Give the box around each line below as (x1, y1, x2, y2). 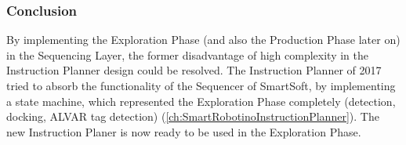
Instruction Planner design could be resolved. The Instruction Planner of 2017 (6, 62, 382, 78)
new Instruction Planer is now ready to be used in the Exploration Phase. (6, 123, 361, 140)
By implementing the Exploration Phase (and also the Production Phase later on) (6, 31, 401, 48)
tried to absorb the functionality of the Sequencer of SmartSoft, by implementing (6, 78, 396, 93)
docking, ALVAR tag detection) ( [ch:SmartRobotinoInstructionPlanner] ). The (6, 108, 379, 125)
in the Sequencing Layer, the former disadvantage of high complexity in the (6, 46, 369, 63)
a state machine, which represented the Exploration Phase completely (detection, (6, 92, 396, 109)
